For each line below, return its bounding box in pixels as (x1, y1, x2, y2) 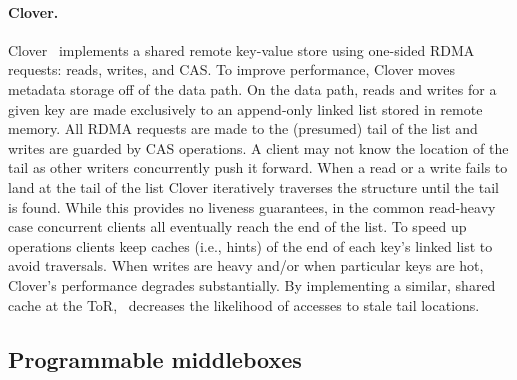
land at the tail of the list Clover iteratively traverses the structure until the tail (8, 176, 499, 197)
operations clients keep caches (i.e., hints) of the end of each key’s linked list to (8, 235, 493, 256)
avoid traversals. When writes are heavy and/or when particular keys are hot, (8, 255, 484, 276)
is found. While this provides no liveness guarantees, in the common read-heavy (8, 196, 496, 217)
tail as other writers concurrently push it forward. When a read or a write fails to (8, 157, 508, 178)
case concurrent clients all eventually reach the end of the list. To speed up (8, 216, 467, 237)
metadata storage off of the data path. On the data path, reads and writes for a (8, 78, 497, 99)
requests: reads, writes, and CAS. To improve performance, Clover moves (8, 59, 456, 80)
